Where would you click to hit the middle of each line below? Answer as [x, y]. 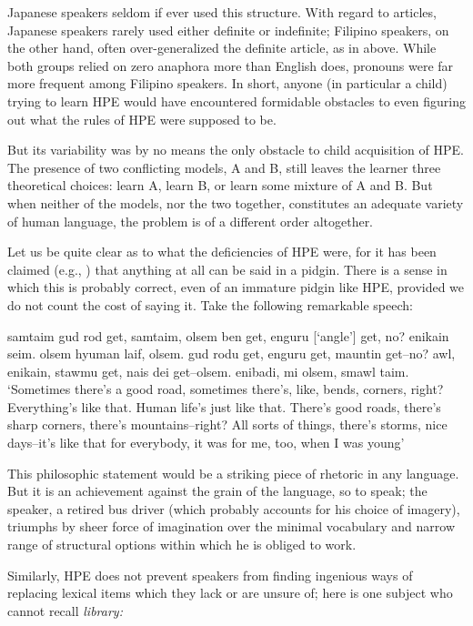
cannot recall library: [65, 610]
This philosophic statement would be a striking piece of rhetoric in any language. [233, 473]
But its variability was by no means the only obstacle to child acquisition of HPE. [236, 150]
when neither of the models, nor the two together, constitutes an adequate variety [236, 202]
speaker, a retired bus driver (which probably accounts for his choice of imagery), [234, 508]
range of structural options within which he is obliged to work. [182, 545]
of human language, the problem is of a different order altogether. [191, 221]
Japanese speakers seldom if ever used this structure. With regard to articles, [222, 12]
